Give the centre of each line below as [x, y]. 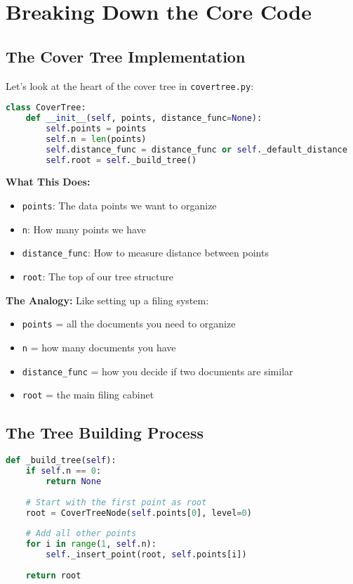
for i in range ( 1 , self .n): [91, 544]
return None [74, 481]
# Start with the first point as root [116, 502]
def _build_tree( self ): [61, 461]
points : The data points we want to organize [119, 206]
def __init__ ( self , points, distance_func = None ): [144, 118]
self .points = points [96, 128]
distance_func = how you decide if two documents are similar [158, 371]
